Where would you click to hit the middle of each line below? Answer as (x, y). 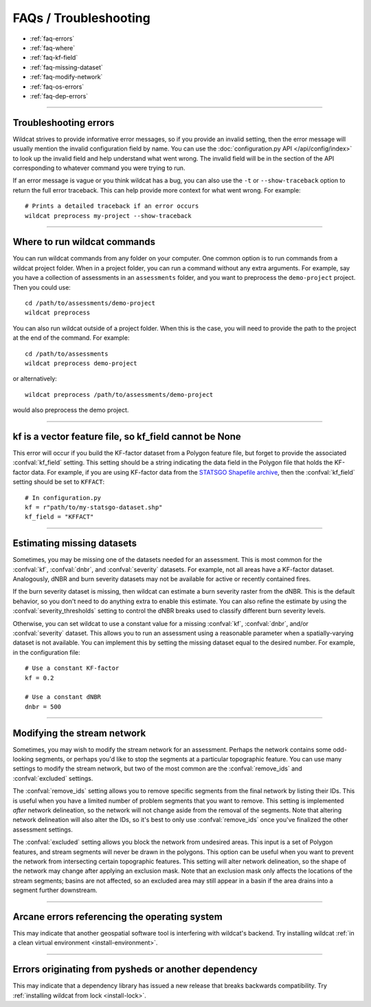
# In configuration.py (63, 498)
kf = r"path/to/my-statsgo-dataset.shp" (94, 507)
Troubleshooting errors (64, 123)
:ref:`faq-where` (53, 47)
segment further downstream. (55, 890)
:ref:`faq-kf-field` (54, 58)
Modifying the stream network (79, 733)
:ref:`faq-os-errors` (57, 87)
